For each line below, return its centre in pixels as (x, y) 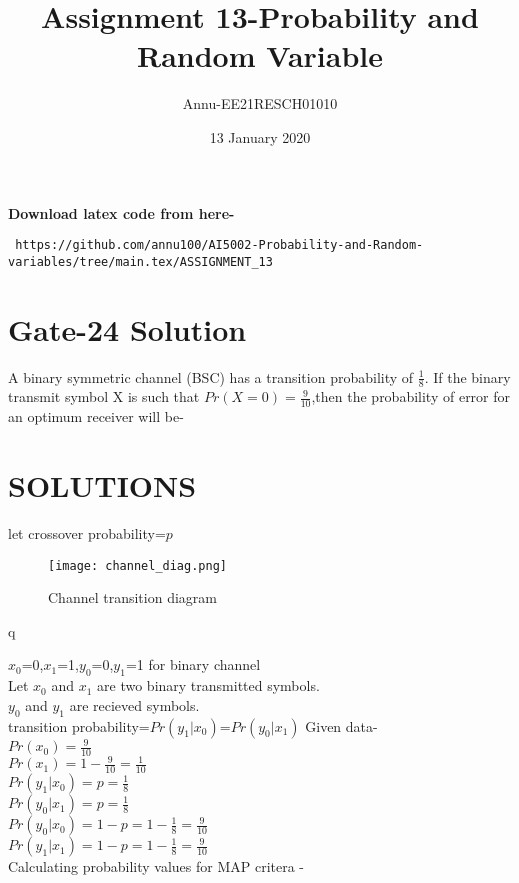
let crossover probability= (87, 532)
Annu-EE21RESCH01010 (260, 103)
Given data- (341, 725)
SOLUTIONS (102, 484)
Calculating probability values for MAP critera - (156, 866)
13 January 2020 (260, 136)
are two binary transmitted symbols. (208, 685)
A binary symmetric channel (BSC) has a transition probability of (211, 376)
